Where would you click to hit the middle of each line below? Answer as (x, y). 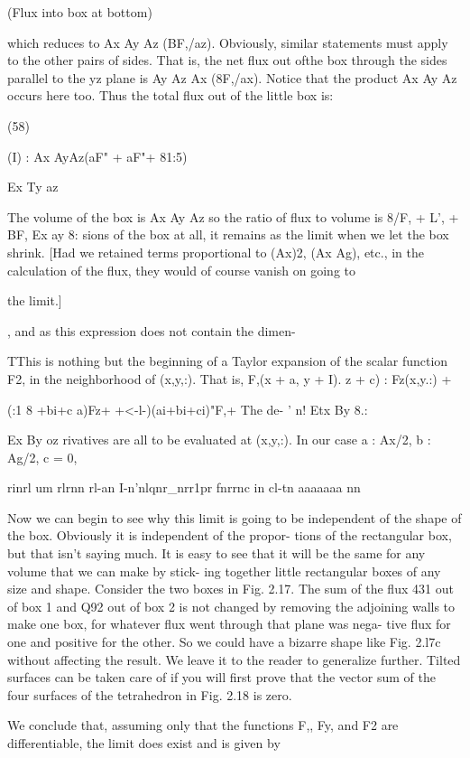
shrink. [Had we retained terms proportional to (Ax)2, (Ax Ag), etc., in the (216, 252)
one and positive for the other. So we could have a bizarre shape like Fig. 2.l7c (224, 642)
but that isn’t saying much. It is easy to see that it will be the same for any (217, 553)
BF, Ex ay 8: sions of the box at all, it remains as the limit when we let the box (228, 234)
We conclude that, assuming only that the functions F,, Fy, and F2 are (203, 725)
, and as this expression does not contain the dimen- (152, 330)
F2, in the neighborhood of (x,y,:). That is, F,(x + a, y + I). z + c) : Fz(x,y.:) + (230, 378)
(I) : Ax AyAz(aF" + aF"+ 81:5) (97, 156)
